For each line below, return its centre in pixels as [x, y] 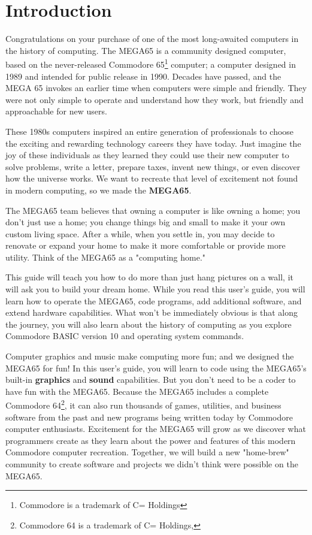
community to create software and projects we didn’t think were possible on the [152, 464]
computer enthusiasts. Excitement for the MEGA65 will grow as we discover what [156, 429]
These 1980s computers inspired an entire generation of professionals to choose [150, 131]
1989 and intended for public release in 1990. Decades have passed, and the [143, 76]
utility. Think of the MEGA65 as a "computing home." [106, 257]
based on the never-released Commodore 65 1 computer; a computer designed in [151, 63]
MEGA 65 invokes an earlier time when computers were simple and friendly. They [156, 88]
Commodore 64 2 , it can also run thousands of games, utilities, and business [143, 404]
